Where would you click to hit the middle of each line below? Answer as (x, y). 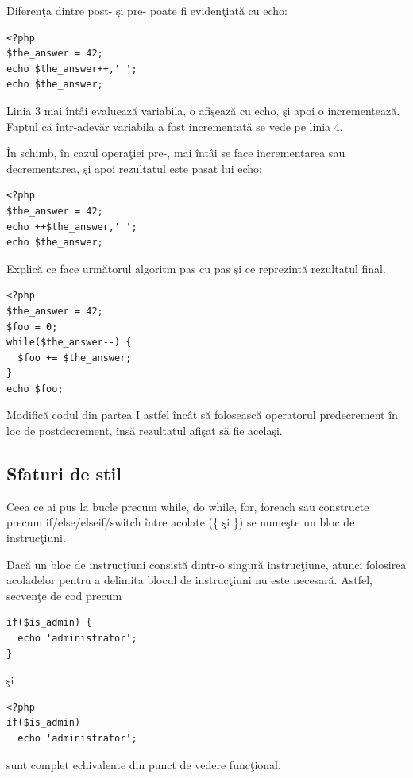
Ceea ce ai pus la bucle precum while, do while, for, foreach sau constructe (188, 506)
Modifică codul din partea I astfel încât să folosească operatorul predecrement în (202, 415)
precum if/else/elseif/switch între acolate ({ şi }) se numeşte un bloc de (181, 522)
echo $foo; (35, 389)
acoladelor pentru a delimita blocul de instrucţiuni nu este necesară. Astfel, (189, 580)
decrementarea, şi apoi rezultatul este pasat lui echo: (134, 168)
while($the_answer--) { (69, 343)
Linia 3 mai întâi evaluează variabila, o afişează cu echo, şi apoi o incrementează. (203, 110)
